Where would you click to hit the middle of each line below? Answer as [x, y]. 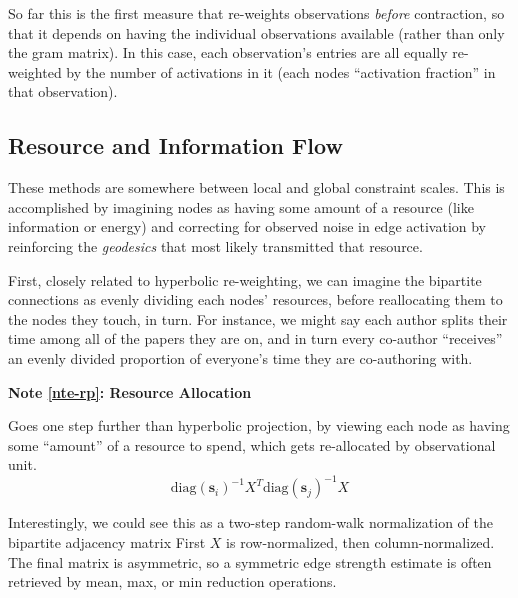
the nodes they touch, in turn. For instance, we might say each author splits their [258, 318]
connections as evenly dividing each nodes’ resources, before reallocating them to [255, 299]
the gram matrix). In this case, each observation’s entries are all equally [228, 52]
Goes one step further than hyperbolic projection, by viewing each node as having [259, 425]
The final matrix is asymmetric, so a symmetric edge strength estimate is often [250, 561]
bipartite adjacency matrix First [107, 541]
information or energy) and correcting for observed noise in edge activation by [247, 226]
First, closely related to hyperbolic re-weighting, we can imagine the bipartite [245, 279]
